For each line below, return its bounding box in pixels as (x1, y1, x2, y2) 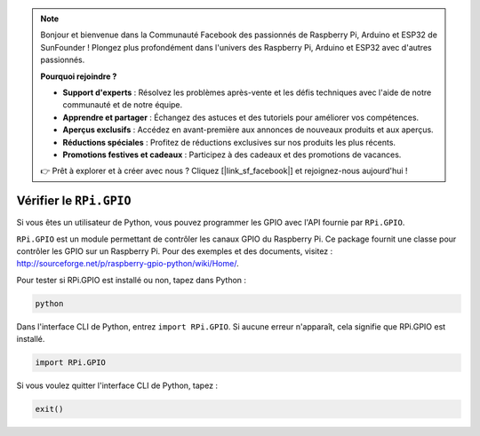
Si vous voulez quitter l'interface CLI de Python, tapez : (16, 380, 218, 391)
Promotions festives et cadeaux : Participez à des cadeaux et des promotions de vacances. (62, 149, 402, 160)
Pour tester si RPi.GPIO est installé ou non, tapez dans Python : (16, 274, 247, 285)
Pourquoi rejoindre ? (40, 71, 117, 82)
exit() (35, 404, 64, 415)
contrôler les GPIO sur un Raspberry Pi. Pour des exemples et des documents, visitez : (16, 245, 333, 257)
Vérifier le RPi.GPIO (16, 194, 132, 209)
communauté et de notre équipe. (62, 99, 183, 110)
